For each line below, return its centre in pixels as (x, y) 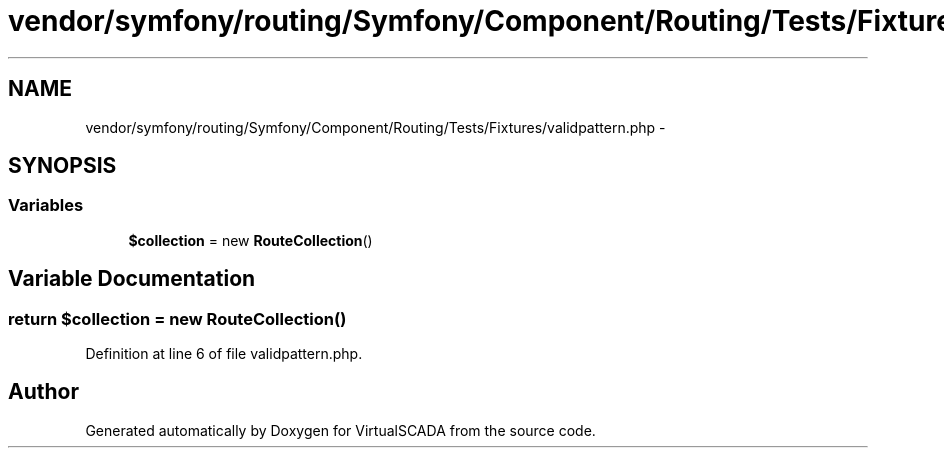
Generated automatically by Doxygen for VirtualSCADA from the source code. (340, 430)
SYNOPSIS (62, 166)
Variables (46, 205)
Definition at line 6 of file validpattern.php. (224, 354)
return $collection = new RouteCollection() (177, 318)
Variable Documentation (132, 279)
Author (43, 392)
